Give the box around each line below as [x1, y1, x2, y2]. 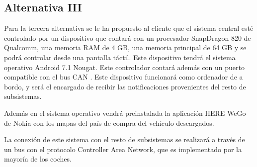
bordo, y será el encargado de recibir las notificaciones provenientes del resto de [4, 81, 246, 91]
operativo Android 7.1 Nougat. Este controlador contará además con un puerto [4, 62, 245, 72]
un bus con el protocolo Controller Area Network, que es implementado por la [4, 144, 242, 154]
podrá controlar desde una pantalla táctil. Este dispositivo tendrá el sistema [4, 52, 236, 62]
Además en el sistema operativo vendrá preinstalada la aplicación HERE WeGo [4, 107, 246, 118]
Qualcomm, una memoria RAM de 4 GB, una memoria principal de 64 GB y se [4, 42, 247, 53]
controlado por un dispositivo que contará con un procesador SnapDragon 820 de [4, 32, 251, 43]
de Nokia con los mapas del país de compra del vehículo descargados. [4, 117, 214, 128]
